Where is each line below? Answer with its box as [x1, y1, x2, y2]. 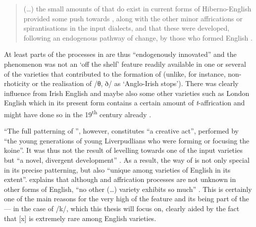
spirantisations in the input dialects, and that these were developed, [23, 23, 230, 33]
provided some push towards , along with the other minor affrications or [23, 13, 243, 23]
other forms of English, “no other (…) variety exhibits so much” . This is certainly [4, 183, 252, 194]
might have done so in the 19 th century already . [4, 107, 152, 119]
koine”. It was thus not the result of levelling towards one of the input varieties [4, 145, 243, 155]
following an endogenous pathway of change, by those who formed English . [23, 32, 253, 43]
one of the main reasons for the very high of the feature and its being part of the [4, 193, 249, 204]
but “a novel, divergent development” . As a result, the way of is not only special [4, 154, 250, 165]
